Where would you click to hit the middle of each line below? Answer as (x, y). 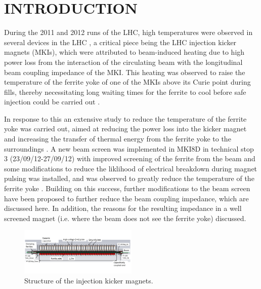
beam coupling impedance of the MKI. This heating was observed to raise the (125, 72)
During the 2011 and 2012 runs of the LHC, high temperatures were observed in (128, 32)
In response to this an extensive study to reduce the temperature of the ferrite (125, 118)
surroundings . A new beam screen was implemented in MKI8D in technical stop (129, 148)
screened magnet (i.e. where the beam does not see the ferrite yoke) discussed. (125, 218)
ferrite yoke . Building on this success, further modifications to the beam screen (127, 188)
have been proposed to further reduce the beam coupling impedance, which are (126, 198)
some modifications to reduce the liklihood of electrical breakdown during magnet (131, 168)
